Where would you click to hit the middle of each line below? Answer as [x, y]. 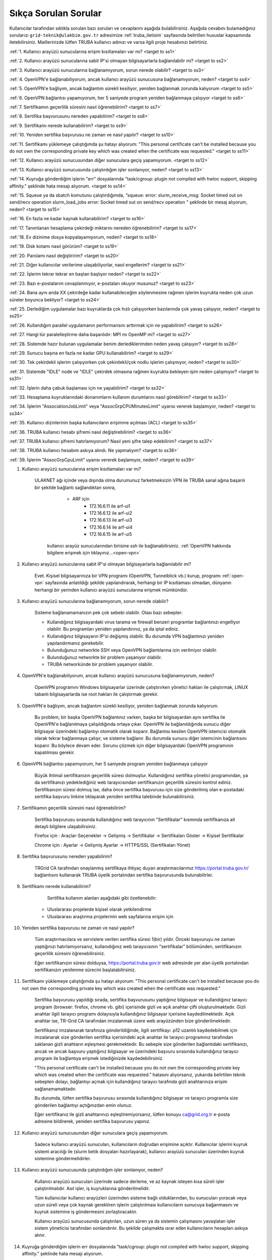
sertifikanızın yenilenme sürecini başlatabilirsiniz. [85, 970]
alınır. [40, 1235]
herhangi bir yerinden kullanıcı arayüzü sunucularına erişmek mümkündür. [111, 590]
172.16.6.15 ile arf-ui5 [111, 534]
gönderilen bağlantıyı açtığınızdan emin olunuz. [84, 1105]
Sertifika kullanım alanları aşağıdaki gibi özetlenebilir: [102, 898]
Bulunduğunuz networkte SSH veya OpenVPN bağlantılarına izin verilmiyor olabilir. [132, 650]
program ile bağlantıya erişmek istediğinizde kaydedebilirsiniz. [99, 1058]
